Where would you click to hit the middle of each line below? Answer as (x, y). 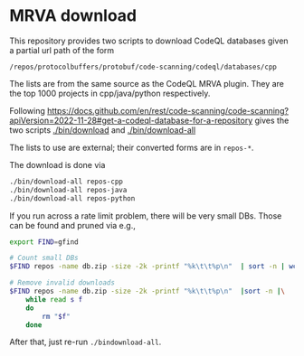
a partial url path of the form (62, 50)
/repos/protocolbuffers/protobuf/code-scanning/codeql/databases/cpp (143, 67)
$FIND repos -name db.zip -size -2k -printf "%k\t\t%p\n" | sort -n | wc (153, 267)
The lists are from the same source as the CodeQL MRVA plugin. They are (147, 83)
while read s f (54, 299)
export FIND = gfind (44, 242)
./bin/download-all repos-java (68, 190)
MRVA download (73, 16)
